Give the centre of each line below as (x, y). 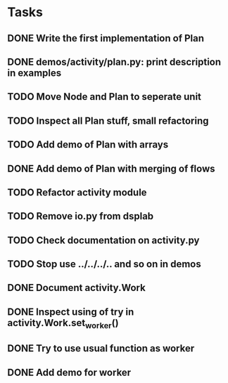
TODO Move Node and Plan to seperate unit (104, 97)
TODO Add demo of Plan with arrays (88, 145)
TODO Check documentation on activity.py (103, 240)
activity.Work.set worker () (63, 324)
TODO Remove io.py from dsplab (81, 216)
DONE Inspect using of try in (71, 312)
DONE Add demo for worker (69, 372)
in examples (34, 73)
